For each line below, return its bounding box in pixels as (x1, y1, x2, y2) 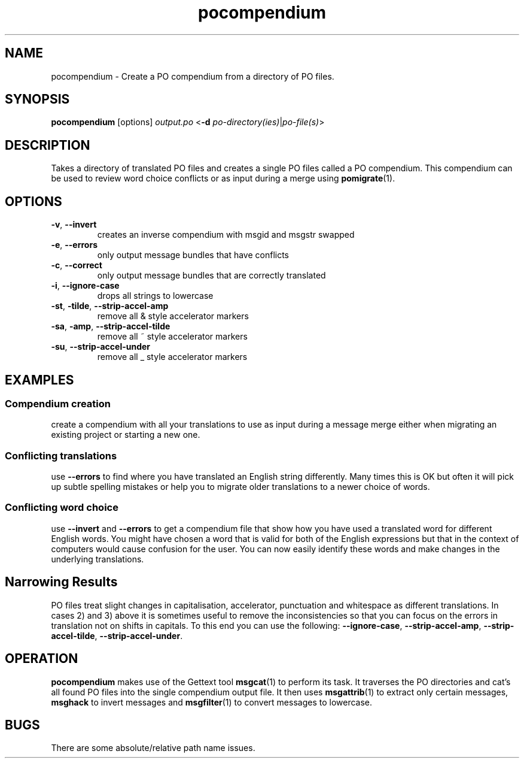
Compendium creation (5, 397, 111, 410)
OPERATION (5, 651, 78, 667)
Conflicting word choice (5, 501, 118, 514)
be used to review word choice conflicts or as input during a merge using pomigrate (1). (51, 173, 395, 184)
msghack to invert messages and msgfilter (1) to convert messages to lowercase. (51, 697, 373, 707)
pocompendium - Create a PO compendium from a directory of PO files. (51, 71, 334, 81)
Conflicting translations (5, 449, 117, 462)
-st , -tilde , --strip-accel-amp (51, 301, 169, 311)
